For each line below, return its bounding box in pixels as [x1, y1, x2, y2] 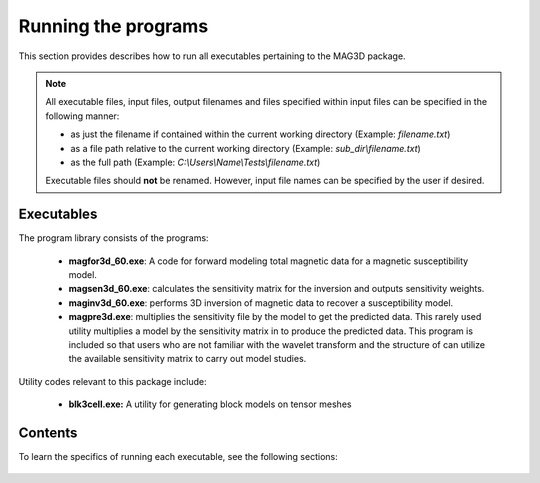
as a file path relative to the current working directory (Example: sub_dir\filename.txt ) [70, 142, 422, 154]
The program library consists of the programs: [18, 232, 209, 244]
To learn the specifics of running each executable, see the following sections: [18, 451, 339, 462]
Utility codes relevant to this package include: [18, 375, 207, 387]
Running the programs [18, 15, 209, 37]
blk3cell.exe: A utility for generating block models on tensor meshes [68, 398, 352, 410]
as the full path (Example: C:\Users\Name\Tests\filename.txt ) [70, 156, 321, 168]
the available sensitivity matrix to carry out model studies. [68, 353, 307, 365]
